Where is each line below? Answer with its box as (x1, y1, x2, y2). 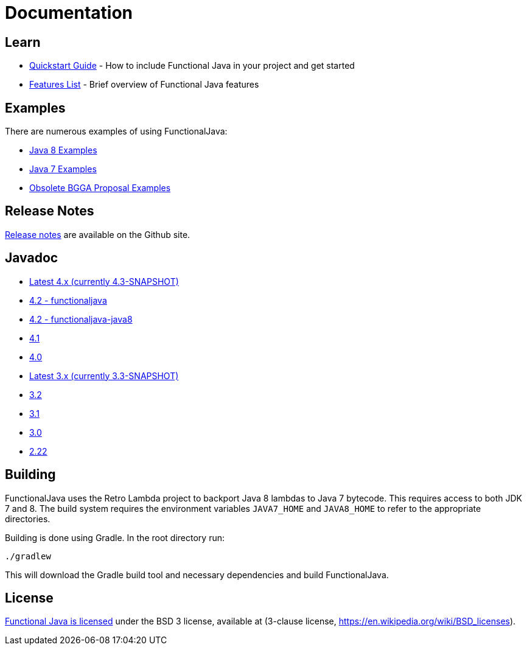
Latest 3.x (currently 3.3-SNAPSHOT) (29, 370, 179, 381)
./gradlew (5, 551, 51, 561)
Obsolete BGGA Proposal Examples (29, 183, 171, 194)
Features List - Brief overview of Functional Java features (29, 79, 259, 90)
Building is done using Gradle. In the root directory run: (5, 532, 225, 543)
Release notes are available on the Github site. (5, 229, 190, 240)
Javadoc (5, 250, 58, 266)
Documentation (5, 2, 133, 23)
